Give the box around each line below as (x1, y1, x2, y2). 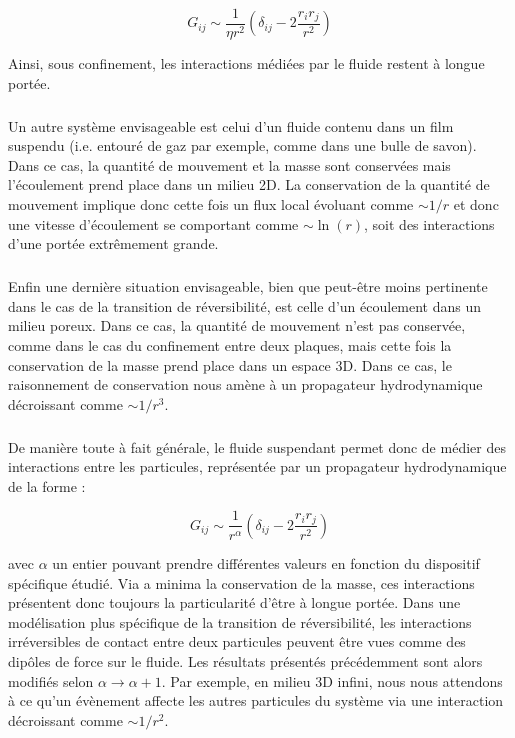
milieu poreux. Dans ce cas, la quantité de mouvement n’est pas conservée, (8, 315, 466, 336)
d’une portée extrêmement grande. (8, 233, 219, 254)
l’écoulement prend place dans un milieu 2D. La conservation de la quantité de (8, 174, 490, 195)
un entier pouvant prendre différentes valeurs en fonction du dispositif (52, 552, 480, 573)
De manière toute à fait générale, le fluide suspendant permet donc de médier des (8, 436, 506, 457)
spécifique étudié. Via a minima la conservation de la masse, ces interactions (8, 572, 475, 593)
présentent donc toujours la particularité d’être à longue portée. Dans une (8, 592, 461, 613)
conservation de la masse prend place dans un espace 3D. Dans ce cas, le (8, 354, 452, 375)
